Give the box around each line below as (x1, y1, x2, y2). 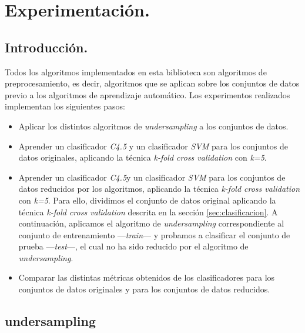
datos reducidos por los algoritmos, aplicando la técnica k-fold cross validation (18, 182, 300, 195)
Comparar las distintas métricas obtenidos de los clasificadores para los (18, 271, 275, 284)
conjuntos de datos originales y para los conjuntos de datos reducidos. (18, 283, 270, 295)
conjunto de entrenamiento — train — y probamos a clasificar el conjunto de (18, 228, 290, 241)
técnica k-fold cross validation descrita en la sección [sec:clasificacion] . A (18, 205, 278, 218)
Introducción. (5, 38, 88, 56)
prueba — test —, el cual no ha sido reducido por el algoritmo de (18, 240, 249, 252)
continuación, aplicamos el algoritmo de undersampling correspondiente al (18, 217, 284, 229)
